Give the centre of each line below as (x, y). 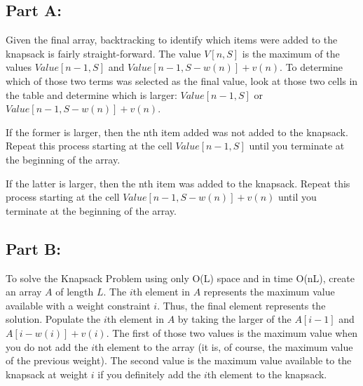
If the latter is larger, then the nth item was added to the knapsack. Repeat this (178, 183)
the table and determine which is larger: (91, 94)
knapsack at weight (47, 374)
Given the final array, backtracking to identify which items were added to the (172, 40)
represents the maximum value (269, 292)
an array (24, 292)
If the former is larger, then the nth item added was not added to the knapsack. (177, 132)
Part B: (33, 248)
